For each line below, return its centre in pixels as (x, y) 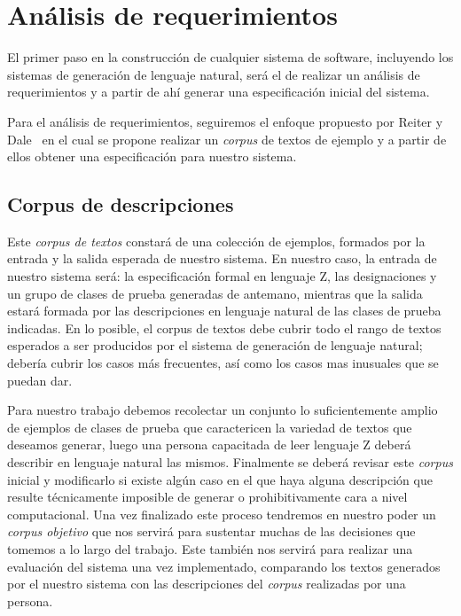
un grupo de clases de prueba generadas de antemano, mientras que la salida (215, 293)
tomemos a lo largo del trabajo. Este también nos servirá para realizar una (210, 548)
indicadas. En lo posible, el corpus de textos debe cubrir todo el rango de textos (224, 327)
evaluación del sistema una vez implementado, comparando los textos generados (224, 566)
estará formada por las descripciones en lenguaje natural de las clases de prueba (224, 311)
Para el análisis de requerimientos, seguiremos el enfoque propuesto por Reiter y (225, 121)
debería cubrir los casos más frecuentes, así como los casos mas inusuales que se (223, 363)
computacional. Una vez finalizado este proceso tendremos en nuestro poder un (222, 514)
